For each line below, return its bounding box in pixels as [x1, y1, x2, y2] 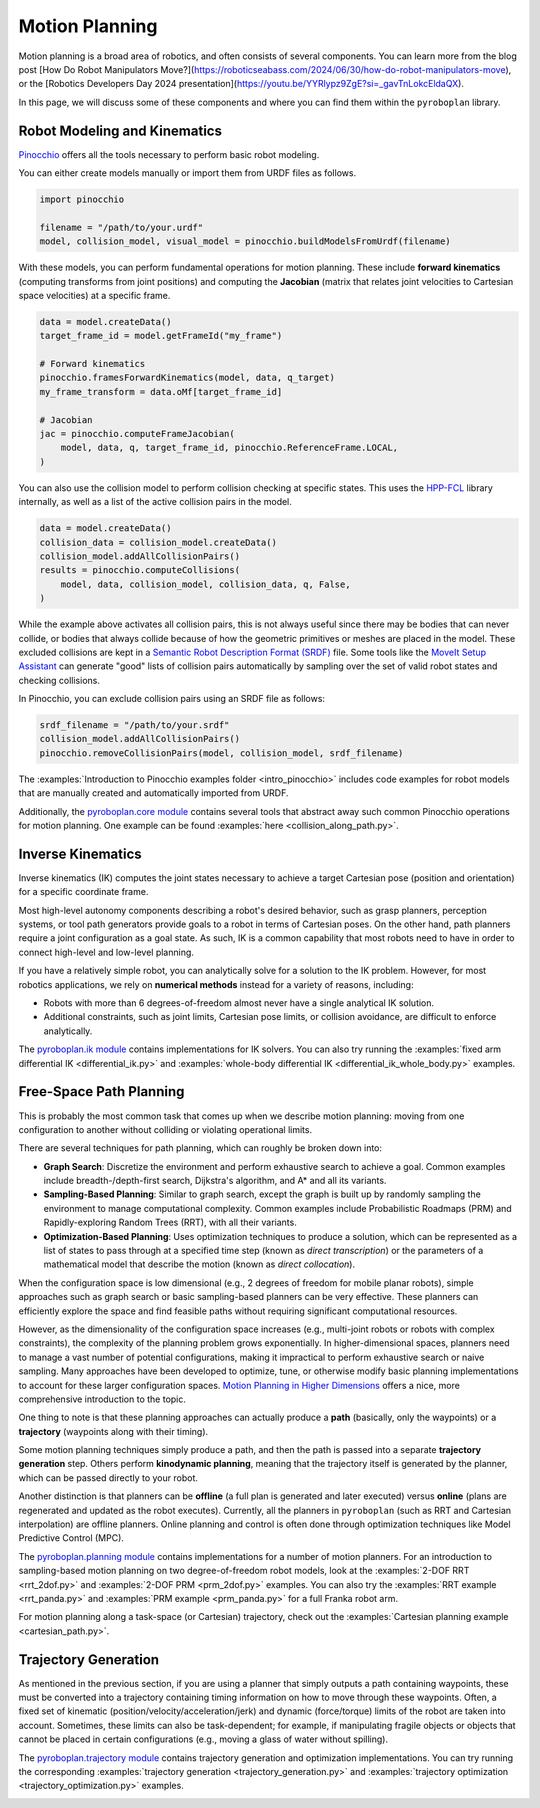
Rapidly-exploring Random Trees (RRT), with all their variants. [43, 1216, 297, 1229]
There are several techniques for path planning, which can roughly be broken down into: [18, 1142, 383, 1154]
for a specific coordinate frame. [18, 886, 149, 898]
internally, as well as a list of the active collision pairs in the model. [18, 496, 292, 508]
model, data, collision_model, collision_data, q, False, [60, 578, 351, 590]
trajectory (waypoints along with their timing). [18, 1425, 209, 1437]
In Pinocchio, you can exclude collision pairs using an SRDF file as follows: [18, 693, 325, 705]
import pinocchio [39, 194, 125, 205]
